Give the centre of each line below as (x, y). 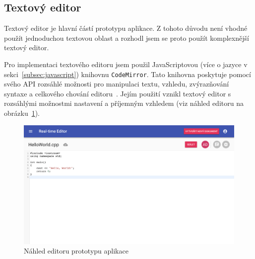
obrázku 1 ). (22, 113)
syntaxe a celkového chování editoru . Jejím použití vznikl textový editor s (118, 93)
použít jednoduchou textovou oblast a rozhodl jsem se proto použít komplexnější (127, 38)
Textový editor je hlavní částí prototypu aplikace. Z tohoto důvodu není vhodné (126, 28)
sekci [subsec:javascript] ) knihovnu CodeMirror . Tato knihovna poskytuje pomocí (127, 74)
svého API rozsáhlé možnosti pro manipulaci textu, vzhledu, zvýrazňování (117, 84)
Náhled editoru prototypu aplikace (76, 251)
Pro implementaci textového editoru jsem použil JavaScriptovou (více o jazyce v (126, 64)
